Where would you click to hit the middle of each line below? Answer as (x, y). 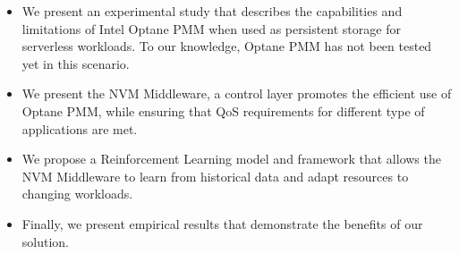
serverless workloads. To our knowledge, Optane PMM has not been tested (227, 46)
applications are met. (80, 128)
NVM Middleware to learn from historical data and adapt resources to (215, 176)
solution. (46, 241)
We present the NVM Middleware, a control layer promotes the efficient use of (237, 93)
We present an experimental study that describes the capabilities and (212, 11)
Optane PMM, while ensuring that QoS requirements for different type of (223, 110)
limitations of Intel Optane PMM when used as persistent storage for (211, 28)
